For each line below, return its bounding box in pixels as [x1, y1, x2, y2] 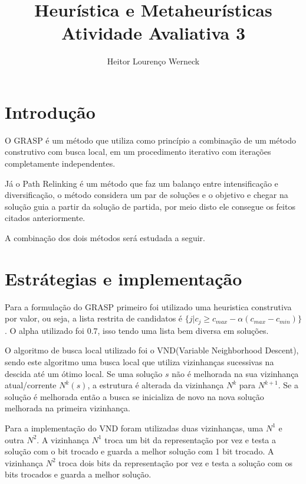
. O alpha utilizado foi [5, 324, 84, 336]
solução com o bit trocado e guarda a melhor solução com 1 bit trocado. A [5, 445, 274, 457]
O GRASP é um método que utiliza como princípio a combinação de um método [5, 134, 297, 146]
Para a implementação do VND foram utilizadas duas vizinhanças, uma [5, 421, 264, 434]
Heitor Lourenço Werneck [107, 55, 200, 67]
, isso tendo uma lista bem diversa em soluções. [97, 324, 269, 336]
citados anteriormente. [5, 212, 85, 224]
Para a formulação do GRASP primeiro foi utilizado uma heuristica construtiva [5, 300, 292, 313]
